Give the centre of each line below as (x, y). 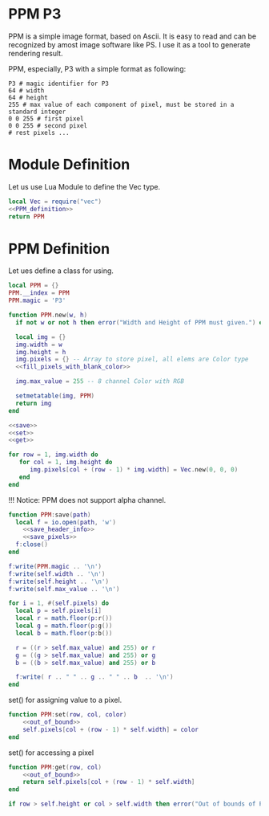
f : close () (32, 545)
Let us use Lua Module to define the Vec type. (84, 186)
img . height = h (41, 352)
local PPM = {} (34, 286)
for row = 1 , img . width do (53, 455)
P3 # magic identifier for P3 (59, 84)
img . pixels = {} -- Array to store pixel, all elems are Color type (132, 359)
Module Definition (69, 165)
